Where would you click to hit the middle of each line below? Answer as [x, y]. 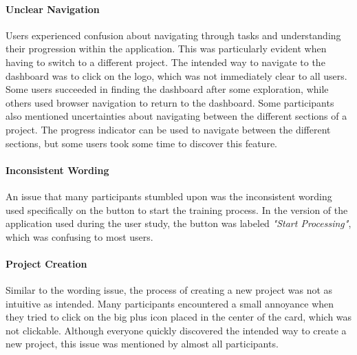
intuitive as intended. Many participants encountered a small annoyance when [170, 303]
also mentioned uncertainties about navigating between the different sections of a [176, 116]
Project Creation [46, 263]
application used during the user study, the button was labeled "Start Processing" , [178, 223]
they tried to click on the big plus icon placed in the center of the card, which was [179, 317]
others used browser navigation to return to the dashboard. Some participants [170, 102]
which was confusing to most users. [79, 236]
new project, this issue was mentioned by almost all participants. [142, 344]
